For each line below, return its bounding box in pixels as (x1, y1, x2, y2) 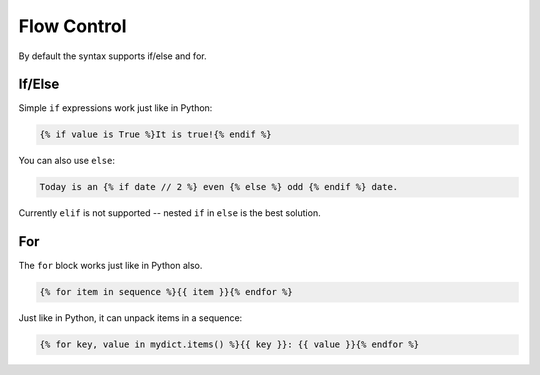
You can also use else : (18, 155, 115, 167)
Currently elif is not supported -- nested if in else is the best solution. (18, 207, 321, 219)
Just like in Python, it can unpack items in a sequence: (18, 312, 243, 324)
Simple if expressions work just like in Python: (18, 102, 213, 114)
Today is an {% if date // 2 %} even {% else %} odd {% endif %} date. (39, 181, 399, 193)
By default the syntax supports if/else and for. (18, 50, 207, 62)
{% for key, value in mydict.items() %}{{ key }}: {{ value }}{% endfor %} (39, 339, 420, 350)
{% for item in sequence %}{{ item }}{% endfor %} (39, 286, 294, 298)
